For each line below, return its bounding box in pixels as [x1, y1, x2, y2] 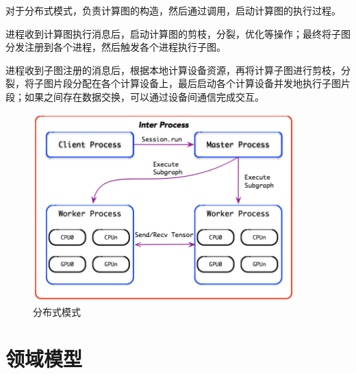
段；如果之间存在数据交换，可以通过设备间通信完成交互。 [5, 89, 264, 103]
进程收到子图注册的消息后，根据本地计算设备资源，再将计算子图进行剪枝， [5, 62, 341, 77]
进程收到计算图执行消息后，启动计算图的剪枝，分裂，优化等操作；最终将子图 [5, 26, 351, 40]
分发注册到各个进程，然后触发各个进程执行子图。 [5, 40, 226, 54]
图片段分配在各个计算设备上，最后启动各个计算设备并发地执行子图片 [43, 76, 351, 90]
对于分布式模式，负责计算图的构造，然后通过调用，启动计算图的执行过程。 [5, 3, 341, 17]
